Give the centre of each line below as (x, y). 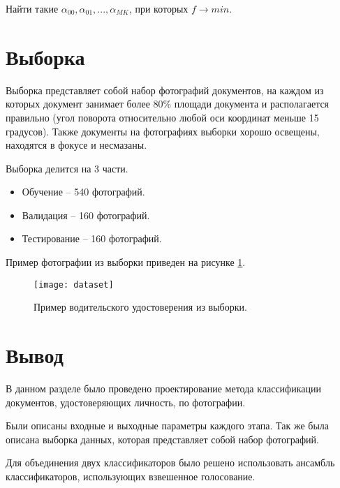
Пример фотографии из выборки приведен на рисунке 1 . (126, 262)
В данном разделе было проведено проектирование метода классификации (163, 389)
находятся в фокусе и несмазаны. (76, 145)
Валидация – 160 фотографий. (86, 215)
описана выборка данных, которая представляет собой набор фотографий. (162, 439)
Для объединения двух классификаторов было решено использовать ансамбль (170, 463)
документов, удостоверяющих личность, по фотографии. (126, 402)
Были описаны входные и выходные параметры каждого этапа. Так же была (167, 426)
